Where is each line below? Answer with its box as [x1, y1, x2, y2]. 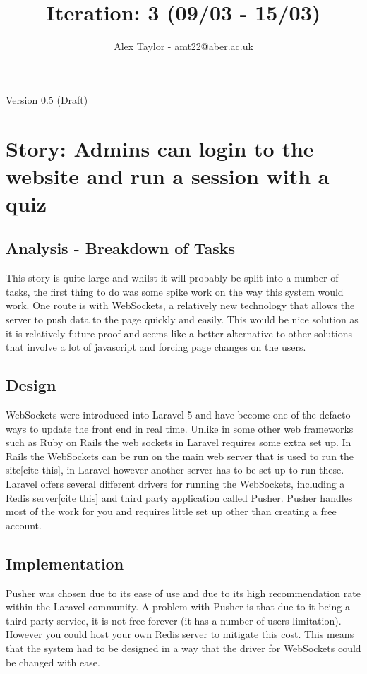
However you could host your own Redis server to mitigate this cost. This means [6, 627, 354, 642]
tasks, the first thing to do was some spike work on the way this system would [6, 284, 344, 299]
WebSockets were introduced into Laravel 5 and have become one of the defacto [6, 407, 351, 422]
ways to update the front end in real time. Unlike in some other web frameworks [6, 421, 354, 435]
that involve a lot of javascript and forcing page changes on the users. [6, 339, 306, 354]
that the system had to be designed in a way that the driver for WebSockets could [6, 640, 361, 655]
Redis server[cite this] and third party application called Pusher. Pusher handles [6, 490, 353, 505]
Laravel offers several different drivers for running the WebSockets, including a [6, 476, 345, 491]
